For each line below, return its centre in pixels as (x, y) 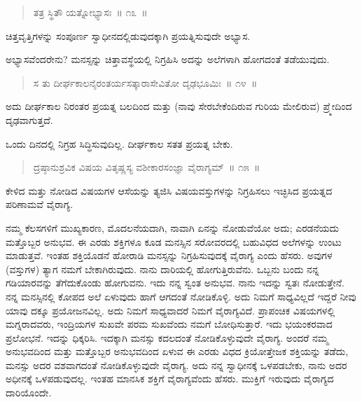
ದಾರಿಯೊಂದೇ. (29, 393)
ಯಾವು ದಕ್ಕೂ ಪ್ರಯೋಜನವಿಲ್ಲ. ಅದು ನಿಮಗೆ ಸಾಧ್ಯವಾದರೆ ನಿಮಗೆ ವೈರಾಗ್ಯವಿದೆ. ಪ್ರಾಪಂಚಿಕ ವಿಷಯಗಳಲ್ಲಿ (170, 310)
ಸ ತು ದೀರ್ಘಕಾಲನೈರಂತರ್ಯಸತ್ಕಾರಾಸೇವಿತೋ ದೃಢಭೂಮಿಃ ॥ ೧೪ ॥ (145, 82)
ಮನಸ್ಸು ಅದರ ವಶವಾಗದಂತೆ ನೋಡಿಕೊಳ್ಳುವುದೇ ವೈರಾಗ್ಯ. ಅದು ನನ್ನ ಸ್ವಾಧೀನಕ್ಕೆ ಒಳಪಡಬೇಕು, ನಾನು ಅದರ (176, 365)
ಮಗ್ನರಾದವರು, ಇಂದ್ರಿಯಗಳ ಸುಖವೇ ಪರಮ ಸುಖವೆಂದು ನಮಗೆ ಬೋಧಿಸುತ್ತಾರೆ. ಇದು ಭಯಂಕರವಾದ (169, 324)
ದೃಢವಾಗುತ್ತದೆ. (29, 119)
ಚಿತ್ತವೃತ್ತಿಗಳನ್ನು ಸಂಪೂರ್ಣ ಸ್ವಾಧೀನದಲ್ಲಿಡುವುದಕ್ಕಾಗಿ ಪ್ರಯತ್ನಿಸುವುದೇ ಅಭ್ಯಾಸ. (128, 35)
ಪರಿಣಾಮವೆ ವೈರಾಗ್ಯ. (40, 204)
